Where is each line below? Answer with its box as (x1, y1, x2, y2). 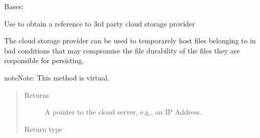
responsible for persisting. (4, 55, 84, 66)
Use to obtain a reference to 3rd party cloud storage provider (4, 18, 195, 29)
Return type (24, 123, 63, 134)
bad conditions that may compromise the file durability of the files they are (4, 45, 240, 56)
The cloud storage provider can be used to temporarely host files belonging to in (4, 35, 256, 46)
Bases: (4, 1, 24, 11)
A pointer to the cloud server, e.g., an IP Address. (44, 106, 202, 117)
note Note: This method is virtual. (4, 72, 109, 82)
